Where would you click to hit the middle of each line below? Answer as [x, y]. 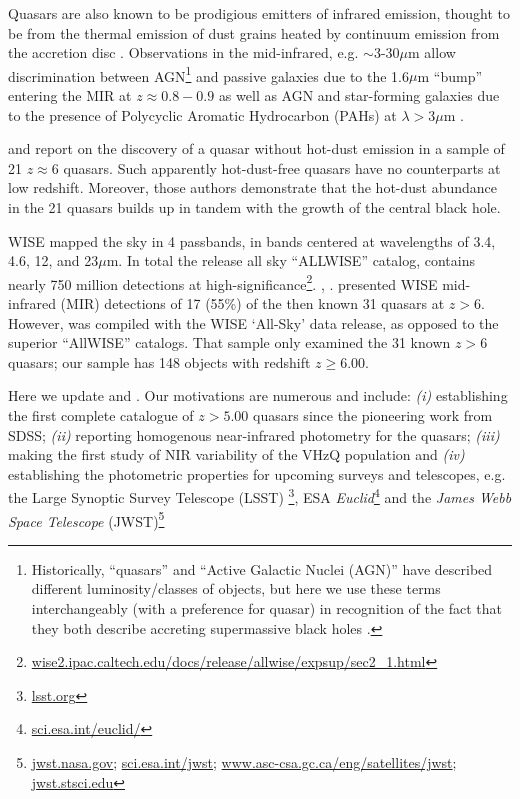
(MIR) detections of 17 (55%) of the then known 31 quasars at [252, 303]
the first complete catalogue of [101, 415]
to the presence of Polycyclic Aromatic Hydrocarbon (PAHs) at [202, 114]
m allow [432, 52]
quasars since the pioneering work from [373, 415]
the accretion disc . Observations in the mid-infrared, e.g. [183, 52]
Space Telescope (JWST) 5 [86, 519]
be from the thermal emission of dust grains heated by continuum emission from [254, 32]
